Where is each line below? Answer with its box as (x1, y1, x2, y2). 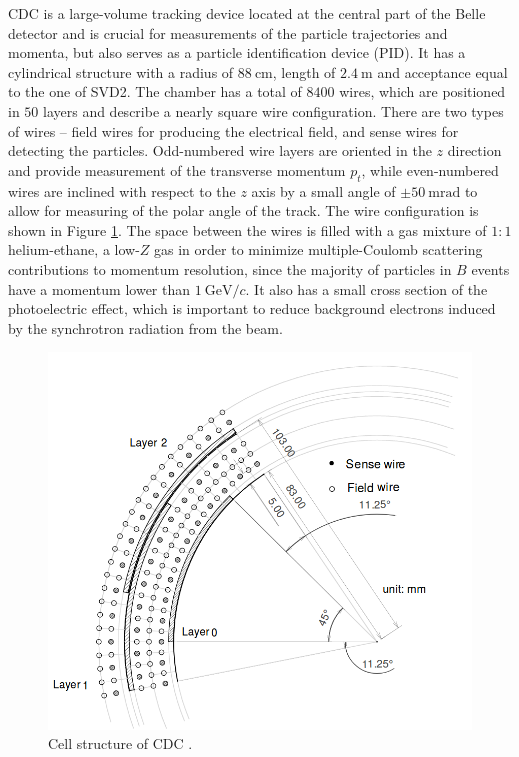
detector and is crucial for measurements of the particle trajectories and (8, 22, 448, 43)
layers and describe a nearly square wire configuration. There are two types (43, 100, 504, 121)
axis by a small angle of (251, 180, 396, 201)
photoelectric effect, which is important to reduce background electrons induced (8, 298, 496, 319)
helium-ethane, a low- (8, 239, 140, 260)
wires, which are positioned (339, 81, 506, 102)
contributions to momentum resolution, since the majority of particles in (8, 258, 452, 279)
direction (447, 140, 502, 161)
